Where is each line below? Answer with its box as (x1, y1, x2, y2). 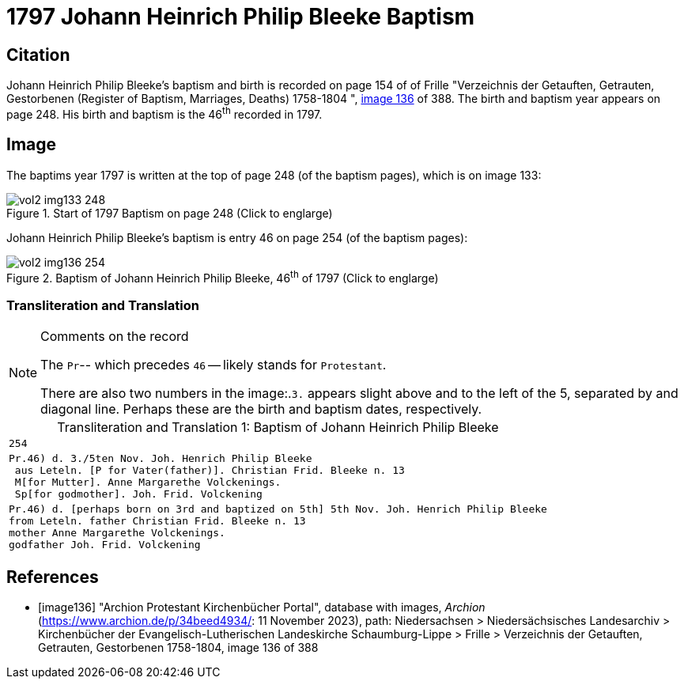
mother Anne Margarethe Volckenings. (9, 527, 225, 539)
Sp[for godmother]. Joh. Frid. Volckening (14, 488, 263, 501)
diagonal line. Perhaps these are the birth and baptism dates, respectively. (40, 401, 482, 418)
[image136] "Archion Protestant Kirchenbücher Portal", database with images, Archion (38, 600, 486, 614)
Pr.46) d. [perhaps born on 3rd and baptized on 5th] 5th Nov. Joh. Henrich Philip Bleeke (9, 503, 547, 516)
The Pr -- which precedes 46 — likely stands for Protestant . (40, 357, 387, 373)
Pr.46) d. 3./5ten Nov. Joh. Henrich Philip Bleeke (9, 452, 312, 465)
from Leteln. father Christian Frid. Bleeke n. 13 (9, 515, 306, 528)
